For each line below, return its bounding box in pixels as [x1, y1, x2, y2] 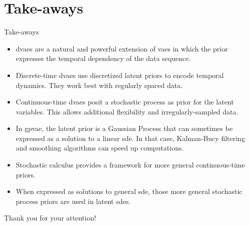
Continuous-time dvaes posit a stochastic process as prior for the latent [15, 96, 234, 107]
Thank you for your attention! [4, 212, 96, 223]
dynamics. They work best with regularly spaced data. [15, 79, 183, 90]
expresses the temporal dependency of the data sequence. [15, 53, 191, 63]
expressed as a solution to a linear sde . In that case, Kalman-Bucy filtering [15, 132, 245, 143]
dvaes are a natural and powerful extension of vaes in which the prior [15, 43, 228, 53]
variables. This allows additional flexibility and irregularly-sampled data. [15, 106, 238, 116]
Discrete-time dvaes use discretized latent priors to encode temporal [15, 69, 224, 80]
